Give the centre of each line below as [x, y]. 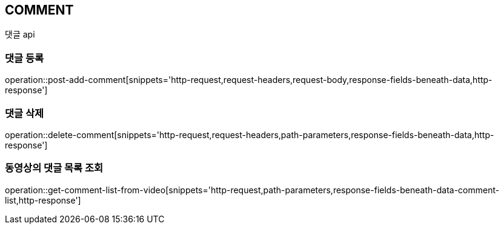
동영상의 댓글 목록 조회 [54, 168]
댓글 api [20, 35]
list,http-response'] [43, 200]
